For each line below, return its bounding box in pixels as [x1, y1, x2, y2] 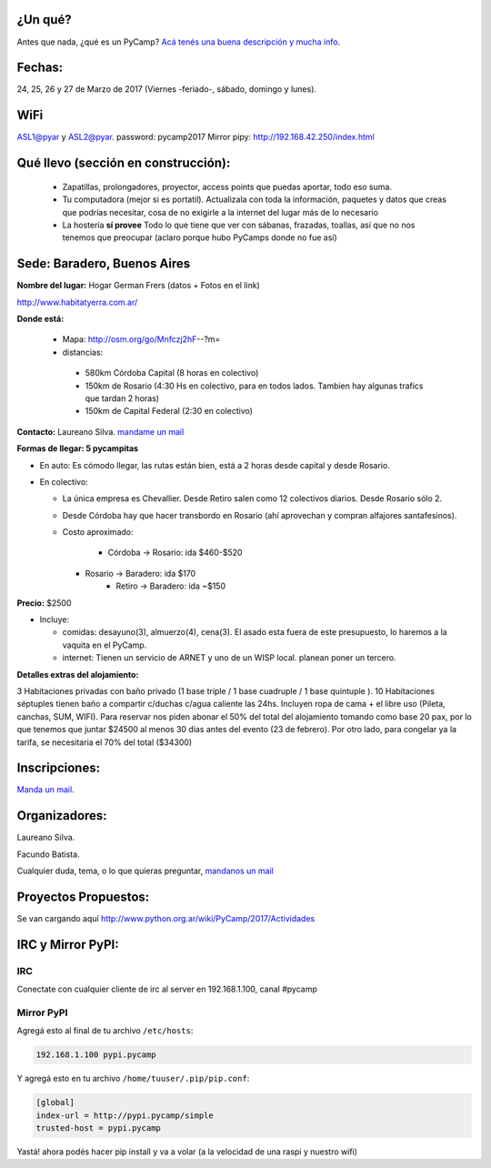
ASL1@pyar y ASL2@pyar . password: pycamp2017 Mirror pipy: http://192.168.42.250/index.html [16, 132, 375, 143]
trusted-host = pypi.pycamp [35, 1123, 161, 1133]
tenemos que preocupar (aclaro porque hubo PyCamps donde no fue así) [62, 232, 338, 243]
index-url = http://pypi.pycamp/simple [35, 1110, 214, 1121]
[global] [35, 1097, 75, 1108]
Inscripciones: [16, 760, 100, 776]
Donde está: [16, 313, 65, 324]
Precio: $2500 [16, 597, 72, 609]
